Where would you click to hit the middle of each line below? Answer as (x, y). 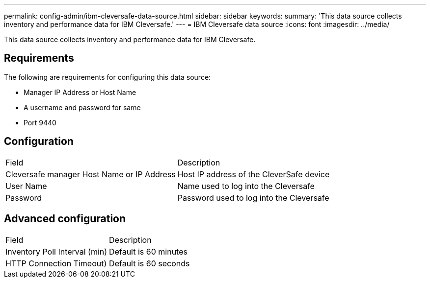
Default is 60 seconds (149, 263)
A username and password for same (82, 107)
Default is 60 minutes (148, 251)
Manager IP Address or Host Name (80, 92)
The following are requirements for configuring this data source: (107, 77)
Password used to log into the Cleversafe (253, 198)
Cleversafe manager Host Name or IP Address (91, 174)
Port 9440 (40, 122)
